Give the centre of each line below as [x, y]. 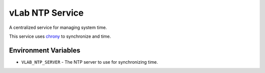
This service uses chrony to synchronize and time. [60, 36]
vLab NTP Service [46, 13]
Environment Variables [45, 50]
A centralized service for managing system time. [58, 27]
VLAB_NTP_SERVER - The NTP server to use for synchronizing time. [90, 62]
